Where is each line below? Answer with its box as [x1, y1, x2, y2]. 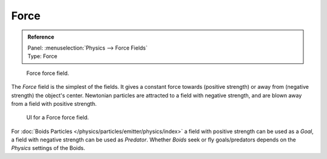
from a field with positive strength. [11, 100, 97, 107]
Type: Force [27, 53, 58, 60]
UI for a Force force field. [26, 114, 89, 121]
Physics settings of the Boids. [11, 144, 85, 152]
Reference [27, 33, 54, 41]
